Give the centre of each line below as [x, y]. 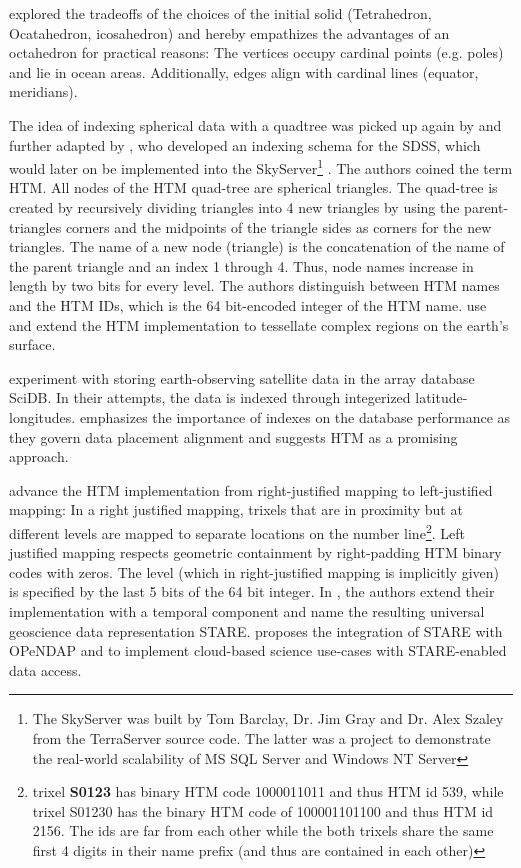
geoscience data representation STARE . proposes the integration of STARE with [256, 630]
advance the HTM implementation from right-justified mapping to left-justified [251, 489]
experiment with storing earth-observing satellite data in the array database [242, 377]
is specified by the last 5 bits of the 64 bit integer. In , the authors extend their [252, 591]
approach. [39, 456]
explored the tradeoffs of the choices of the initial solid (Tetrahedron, [220, 13]
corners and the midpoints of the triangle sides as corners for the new [278, 226]
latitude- [441, 397]
